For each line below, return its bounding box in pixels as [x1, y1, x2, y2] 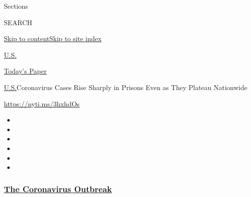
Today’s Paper [4, 66, 47, 76]
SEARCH [4, 17, 33, 27]
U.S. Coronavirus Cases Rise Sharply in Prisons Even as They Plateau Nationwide [4, 82, 248, 92]
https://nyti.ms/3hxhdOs [4, 98, 80, 108]
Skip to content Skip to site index [4, 33, 102, 44]
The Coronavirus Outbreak [4, 182, 112, 195]
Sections [4, 1, 28, 11]
